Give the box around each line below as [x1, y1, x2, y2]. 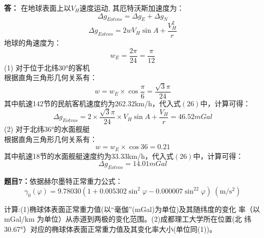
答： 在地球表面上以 [4, 3, 71, 13]
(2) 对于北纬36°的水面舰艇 [4, 124, 90, 134]
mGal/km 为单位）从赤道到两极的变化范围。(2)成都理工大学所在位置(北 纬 [4, 213, 252, 224]
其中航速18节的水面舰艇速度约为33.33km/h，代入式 [4, 150, 174, 161]
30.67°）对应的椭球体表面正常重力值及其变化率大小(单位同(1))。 [4, 223, 217, 234]
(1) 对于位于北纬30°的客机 [4, 62, 90, 73]
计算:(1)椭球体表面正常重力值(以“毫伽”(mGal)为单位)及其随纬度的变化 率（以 [4, 203, 260, 214]
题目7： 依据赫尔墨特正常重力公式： [4, 176, 123, 186]
